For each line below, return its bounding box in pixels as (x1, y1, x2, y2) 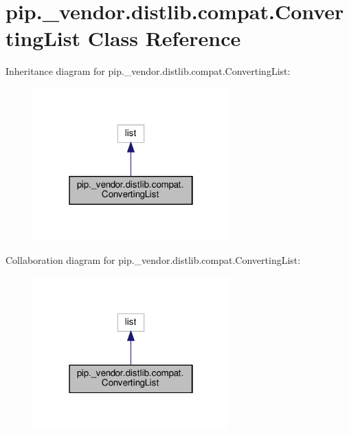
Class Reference (87, 24, 241, 52)
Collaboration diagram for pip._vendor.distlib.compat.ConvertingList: (5, 253, 301, 267)
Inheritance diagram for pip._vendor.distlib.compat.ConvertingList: (5, 64, 291, 78)
